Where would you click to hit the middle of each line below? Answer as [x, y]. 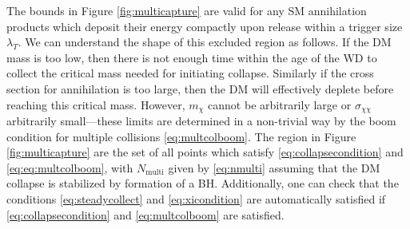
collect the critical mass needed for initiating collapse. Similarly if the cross [190, 73]
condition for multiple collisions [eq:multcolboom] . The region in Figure [181, 136]
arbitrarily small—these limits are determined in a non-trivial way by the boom [201, 121]
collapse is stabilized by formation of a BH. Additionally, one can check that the [203, 183]
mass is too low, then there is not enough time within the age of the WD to [192, 57]
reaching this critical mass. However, [96, 104]
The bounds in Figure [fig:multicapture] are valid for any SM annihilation [187, 10]
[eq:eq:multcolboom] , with [70, 167]
